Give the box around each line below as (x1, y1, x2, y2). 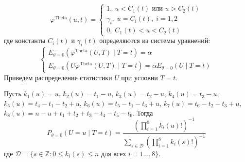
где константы (4, 35, 46, 45)
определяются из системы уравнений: (99, 35, 210, 45)
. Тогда (132, 107, 153, 118)
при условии (121, 72, 158, 82)
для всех (101, 151, 126, 158)
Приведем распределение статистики (4, 72, 112, 82)
